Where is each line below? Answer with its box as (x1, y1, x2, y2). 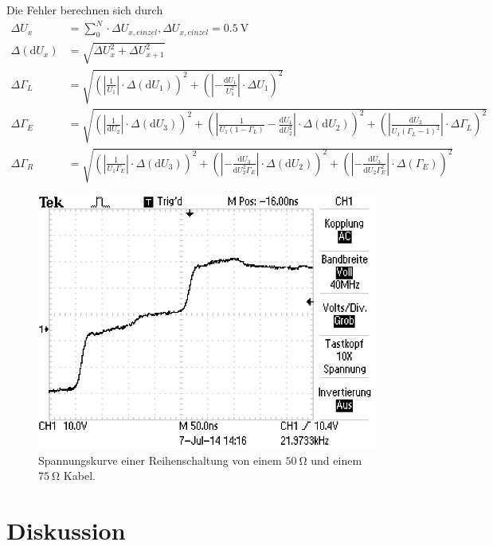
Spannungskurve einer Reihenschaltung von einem (38, 451, 282, 468)
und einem (311, 451, 362, 468)
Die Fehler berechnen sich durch (6, 2, 163, 18)
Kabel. (63, 467, 96, 484)
